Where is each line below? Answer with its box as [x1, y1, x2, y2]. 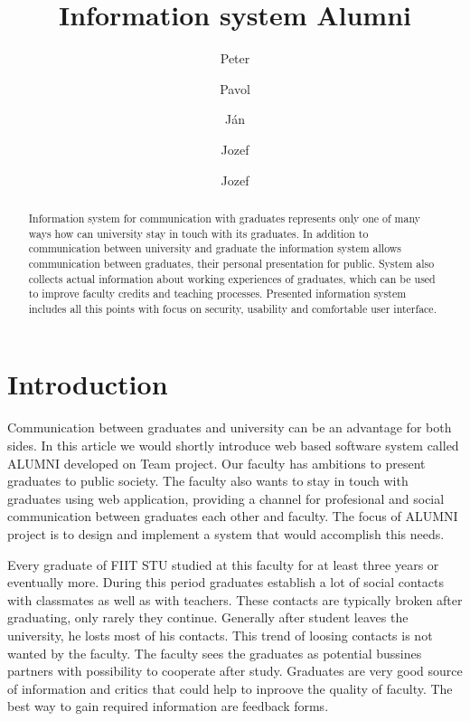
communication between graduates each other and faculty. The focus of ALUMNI [7, 507, 458, 526]
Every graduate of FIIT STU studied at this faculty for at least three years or [7, 555, 439, 574]
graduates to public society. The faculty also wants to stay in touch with [7, 471, 409, 490]
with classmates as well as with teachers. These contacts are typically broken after [7, 590, 463, 609]
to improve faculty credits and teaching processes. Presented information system [28, 286, 407, 301]
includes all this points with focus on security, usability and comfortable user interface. [28, 300, 437, 316]
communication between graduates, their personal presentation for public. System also [28, 255, 435, 270]
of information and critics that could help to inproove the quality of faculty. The [7, 678, 453, 697]
